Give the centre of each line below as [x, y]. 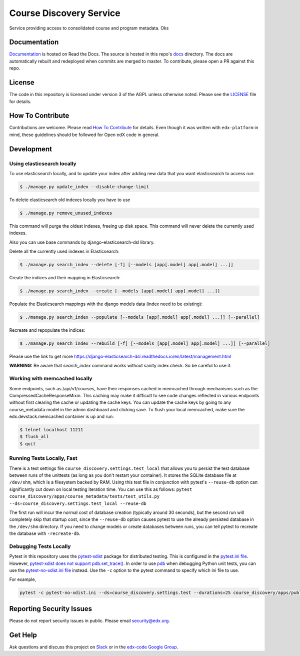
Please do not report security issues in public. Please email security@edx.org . [89, 620]
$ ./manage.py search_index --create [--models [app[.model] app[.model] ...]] [120, 291]
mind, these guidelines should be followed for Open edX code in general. [84, 135]
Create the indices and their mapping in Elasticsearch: [65, 278]
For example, [23, 579]
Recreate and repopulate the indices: [47, 330]
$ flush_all [34, 437]
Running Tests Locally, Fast [43, 458]
